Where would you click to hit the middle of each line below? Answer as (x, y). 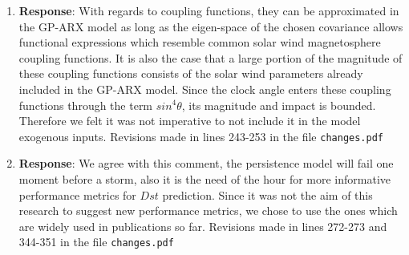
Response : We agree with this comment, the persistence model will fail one (206, 163)
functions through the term (86, 105)
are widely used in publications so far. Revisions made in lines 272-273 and (203, 226)
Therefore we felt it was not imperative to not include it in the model (190, 121)
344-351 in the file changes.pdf (96, 242)
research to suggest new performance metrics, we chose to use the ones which (208, 210)
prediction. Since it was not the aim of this (267, 194)
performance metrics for (77, 194)
